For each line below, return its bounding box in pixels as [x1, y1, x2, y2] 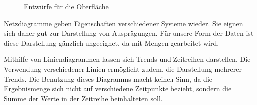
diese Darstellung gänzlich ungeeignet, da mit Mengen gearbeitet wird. [4, 37, 219, 48]
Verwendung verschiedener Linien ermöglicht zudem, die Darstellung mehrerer [4, 63, 242, 74]
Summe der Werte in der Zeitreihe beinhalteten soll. [4, 93, 163, 103]
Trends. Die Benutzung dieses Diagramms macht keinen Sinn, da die [4, 73, 213, 84]
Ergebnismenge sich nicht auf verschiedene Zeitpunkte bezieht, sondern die [4, 83, 232, 94]
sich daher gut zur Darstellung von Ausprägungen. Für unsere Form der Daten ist [4, 28, 254, 38]
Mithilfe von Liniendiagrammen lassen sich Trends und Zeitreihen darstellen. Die [4, 54, 251, 64]
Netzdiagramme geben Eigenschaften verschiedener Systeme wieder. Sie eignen [4, 18, 243, 28]
